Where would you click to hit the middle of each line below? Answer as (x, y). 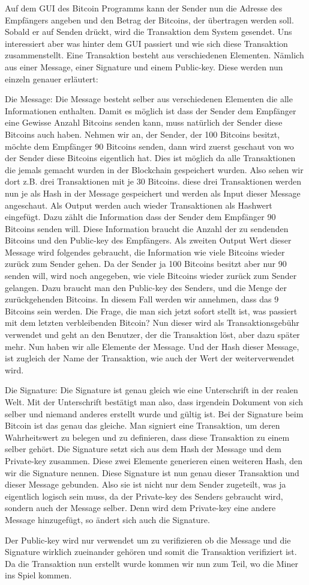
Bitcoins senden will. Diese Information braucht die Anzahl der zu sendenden (147, 228)
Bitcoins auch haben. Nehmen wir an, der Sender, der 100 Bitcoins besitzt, (142, 134)
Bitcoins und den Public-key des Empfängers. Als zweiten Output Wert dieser (148, 240)
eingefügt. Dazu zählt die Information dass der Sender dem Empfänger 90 (140, 217)
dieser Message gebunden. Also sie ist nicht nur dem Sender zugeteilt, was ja (145, 484)
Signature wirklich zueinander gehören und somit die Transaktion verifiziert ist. (151, 552)
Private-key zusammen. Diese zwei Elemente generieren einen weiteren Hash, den (154, 460)
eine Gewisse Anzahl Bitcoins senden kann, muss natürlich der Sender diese (144, 122)
